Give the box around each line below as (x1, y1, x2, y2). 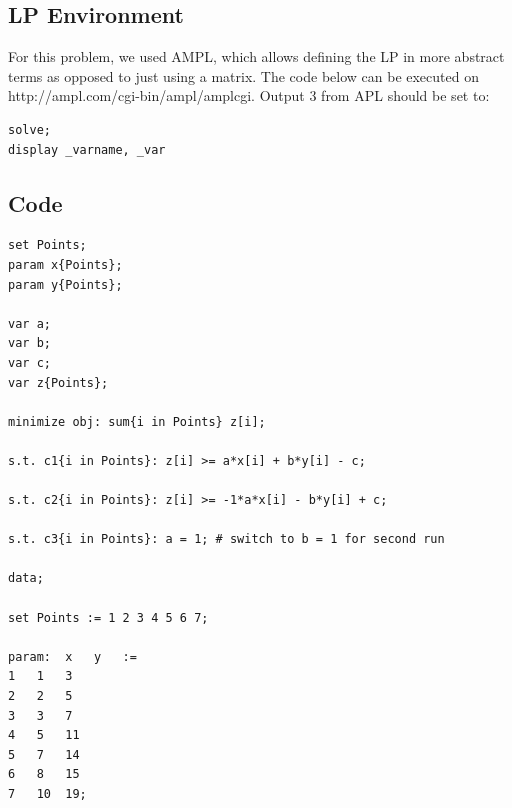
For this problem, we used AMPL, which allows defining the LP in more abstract (8, 46, 505, 67)
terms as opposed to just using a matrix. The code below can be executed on (8, 65, 479, 86)
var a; (8, 316, 51, 331)
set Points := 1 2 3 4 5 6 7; (8, 610, 209, 625)
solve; (8, 122, 51, 137)
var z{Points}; (8, 375, 109, 390)
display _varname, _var (8, 142, 166, 157)
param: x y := (8, 649, 137, 664)
